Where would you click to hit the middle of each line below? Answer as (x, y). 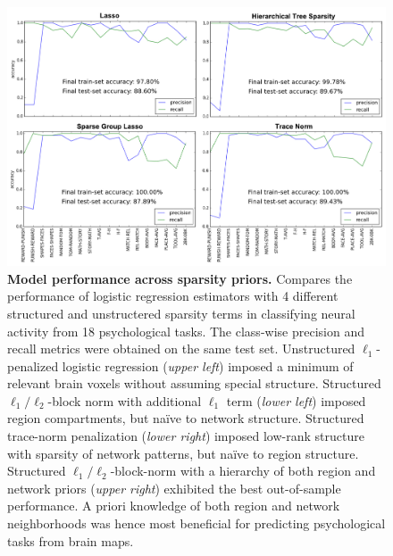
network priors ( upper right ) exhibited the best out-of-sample (174, 488)
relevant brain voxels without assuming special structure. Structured (194, 383)
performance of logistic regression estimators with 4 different (173, 296)
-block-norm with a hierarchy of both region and (243, 471)
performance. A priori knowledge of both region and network (174, 506)
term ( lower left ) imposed (296, 400)
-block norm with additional (125, 400)
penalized (33, 365)
